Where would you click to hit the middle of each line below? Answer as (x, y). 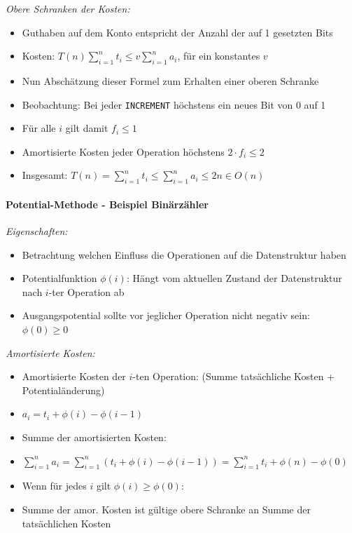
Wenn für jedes (54, 486)
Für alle (39, 128)
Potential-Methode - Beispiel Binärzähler (107, 204)
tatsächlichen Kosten (66, 523)
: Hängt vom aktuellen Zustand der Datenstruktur (234, 278)
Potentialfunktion (59, 278)
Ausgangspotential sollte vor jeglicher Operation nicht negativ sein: (166, 315)
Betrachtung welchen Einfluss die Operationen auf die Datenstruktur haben (184, 254)
